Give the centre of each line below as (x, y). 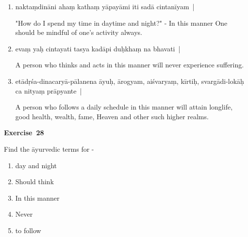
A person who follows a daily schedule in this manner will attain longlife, (124, 107)
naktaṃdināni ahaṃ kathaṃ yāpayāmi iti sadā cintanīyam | (105, 6)
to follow (28, 230)
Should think (34, 182)
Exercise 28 (24, 133)
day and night (36, 165)
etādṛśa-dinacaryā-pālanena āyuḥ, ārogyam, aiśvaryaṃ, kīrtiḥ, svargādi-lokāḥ (130, 81)
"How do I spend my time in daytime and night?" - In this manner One (121, 23)
